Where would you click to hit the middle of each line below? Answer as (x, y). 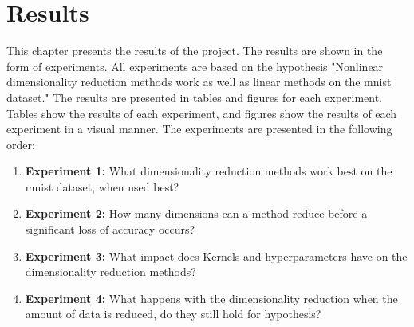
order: (21, 144)
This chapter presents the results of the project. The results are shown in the (195, 51)
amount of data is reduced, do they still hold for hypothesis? (173, 314)
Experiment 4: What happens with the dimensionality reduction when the (211, 298)
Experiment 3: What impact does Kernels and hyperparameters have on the (216, 256)
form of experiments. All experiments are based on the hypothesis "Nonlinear (195, 66)
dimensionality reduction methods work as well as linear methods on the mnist (199, 82)
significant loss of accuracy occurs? (110, 229)
